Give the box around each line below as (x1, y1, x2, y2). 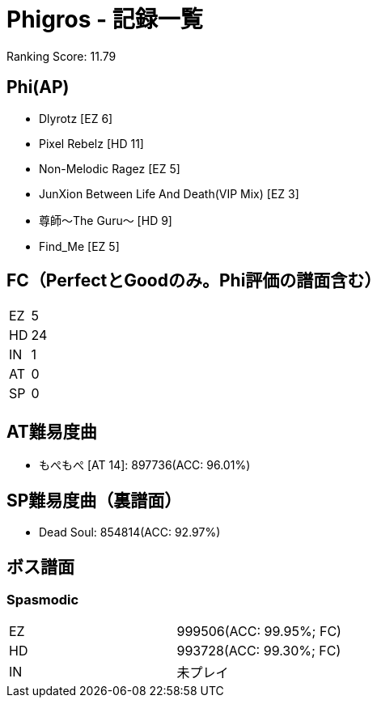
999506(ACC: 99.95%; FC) (176, 623, 341, 640)
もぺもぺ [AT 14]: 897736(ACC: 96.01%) (39, 458, 251, 473)
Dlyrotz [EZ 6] (39, 111, 113, 125)
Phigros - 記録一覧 (6, 6, 203, 33)
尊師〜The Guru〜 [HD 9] (39, 213, 172, 227)
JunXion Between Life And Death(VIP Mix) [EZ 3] (39, 186, 299, 201)
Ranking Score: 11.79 (6, 49, 116, 63)
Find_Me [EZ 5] (39, 239, 120, 253)
